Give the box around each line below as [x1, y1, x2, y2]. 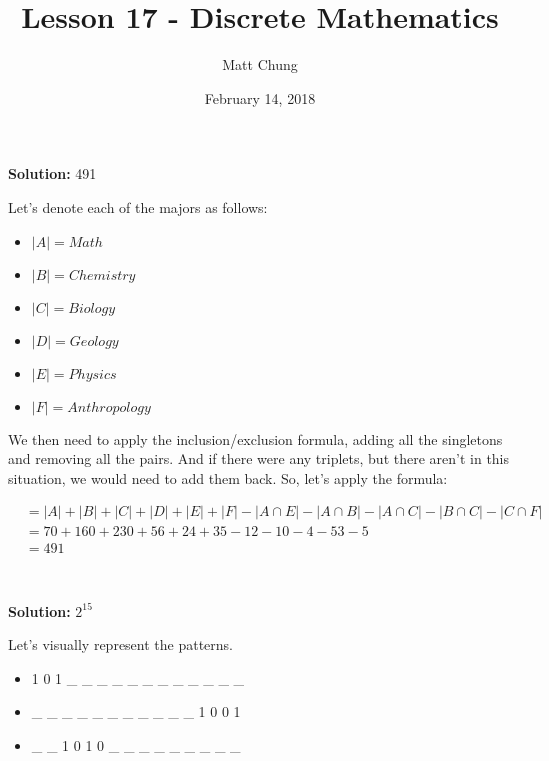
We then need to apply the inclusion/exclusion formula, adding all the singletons [8, 428, 503, 449]
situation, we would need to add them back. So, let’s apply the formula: [8, 467, 448, 488]
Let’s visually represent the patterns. [8, 634, 234, 655]
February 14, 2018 [204, 87, 316, 108]
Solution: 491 [8, 163, 97, 184]
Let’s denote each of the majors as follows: [8, 196, 268, 217]
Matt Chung [222, 54, 298, 75]
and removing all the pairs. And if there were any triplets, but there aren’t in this [8, 448, 510, 469]
